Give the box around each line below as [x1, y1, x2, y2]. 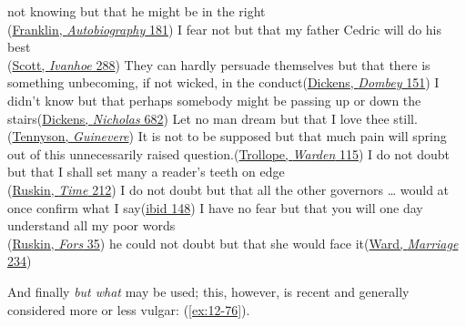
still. [393, 108, 418, 127]
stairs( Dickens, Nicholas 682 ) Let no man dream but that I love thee [7, 108, 390, 127]
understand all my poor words [7, 216, 176, 235]
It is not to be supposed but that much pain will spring [137, 127, 447, 146]
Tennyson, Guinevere [12, 127, 129, 146]
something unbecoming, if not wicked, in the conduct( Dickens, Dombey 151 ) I [7, 73, 440, 92]
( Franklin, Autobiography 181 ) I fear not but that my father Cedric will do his [7, 19, 442, 38]
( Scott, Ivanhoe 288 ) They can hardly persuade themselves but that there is [7, 55, 431, 74]
